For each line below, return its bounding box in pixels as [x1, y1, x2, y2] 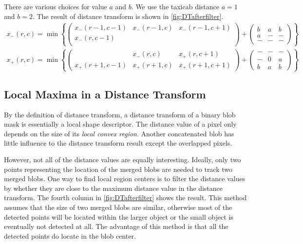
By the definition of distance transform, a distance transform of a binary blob [4, 109, 236, 119]
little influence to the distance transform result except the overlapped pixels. [4, 138, 232, 148]
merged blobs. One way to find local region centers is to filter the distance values [4, 173, 246, 184]
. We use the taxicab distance [131, 1, 220, 11]
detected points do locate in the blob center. [4, 230, 136, 241]
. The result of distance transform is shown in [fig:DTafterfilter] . [32, 11, 224, 21]
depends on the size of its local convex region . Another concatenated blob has [4, 128, 234, 138]
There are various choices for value [4, 1, 107, 11]
